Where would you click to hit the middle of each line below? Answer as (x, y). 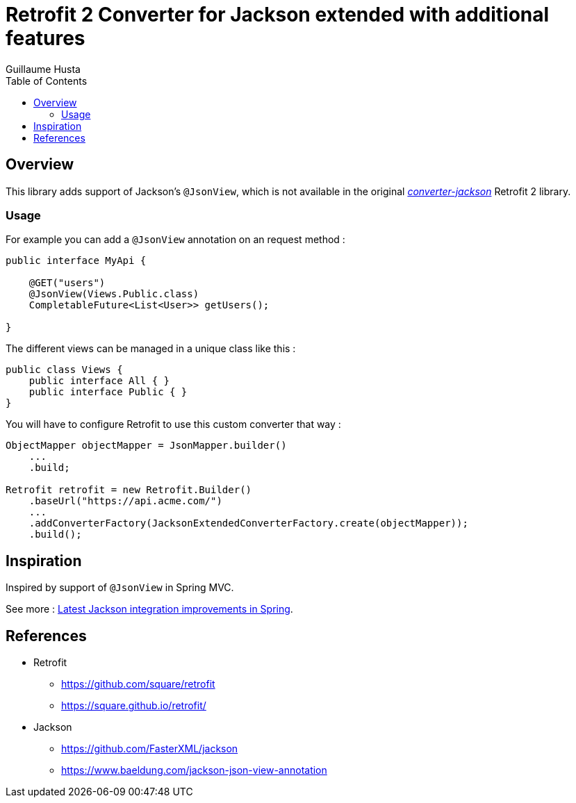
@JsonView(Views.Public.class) (114, 294)
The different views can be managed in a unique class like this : (151, 349)
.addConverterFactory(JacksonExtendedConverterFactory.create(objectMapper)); (248, 523)
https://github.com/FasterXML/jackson (150, 749)
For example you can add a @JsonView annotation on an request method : (175, 240)
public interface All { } (99, 381)
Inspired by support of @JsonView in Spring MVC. (120, 588)
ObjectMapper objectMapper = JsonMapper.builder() (146, 446)
